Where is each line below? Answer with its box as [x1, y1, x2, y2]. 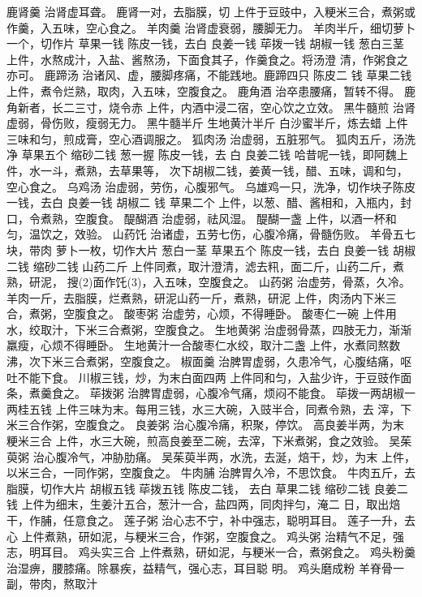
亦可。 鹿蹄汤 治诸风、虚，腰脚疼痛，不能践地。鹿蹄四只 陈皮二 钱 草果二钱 [6, 67, 412, 84]
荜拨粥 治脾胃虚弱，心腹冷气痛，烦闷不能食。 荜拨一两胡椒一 [89, 384, 416, 402]
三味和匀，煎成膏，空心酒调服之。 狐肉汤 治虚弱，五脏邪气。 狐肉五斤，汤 [6, 130, 404, 147]
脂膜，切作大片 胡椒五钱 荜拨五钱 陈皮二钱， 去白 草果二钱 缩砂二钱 [6, 479, 370, 496]
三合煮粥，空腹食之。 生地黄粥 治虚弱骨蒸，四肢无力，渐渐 [97, 320, 412, 337]
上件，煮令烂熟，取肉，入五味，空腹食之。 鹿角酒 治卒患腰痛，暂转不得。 [6, 82, 401, 99]
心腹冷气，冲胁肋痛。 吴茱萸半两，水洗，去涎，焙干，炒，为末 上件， [44, 448, 416, 465]
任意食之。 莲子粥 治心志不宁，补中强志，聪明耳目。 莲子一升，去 [62, 512, 416, 528]
